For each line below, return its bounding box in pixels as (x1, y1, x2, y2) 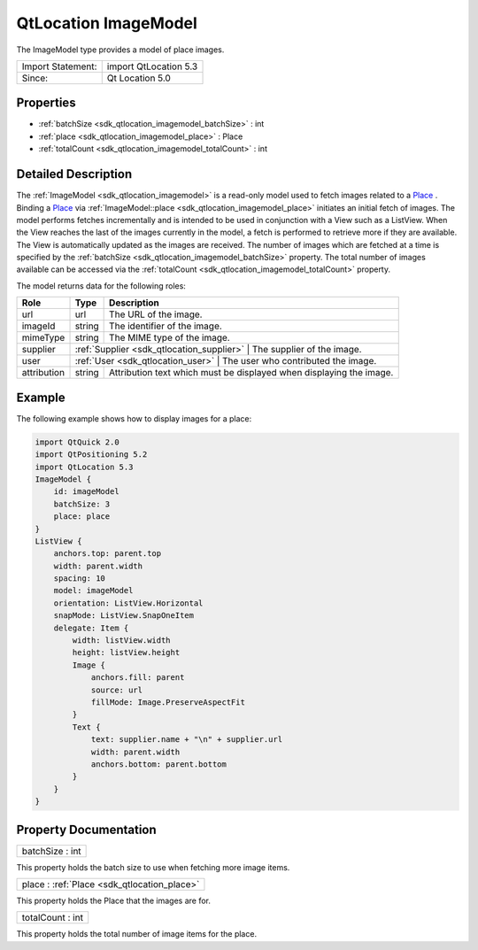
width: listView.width (72, 636, 172, 645)
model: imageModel (53, 585, 134, 596)
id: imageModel (53, 487, 119, 497)
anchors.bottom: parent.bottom (90, 759, 227, 769)
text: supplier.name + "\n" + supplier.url (90, 735, 283, 745)
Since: (21, 72, 49, 84)
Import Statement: (21, 60, 97, 73)
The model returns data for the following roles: (16, 280, 186, 291)
